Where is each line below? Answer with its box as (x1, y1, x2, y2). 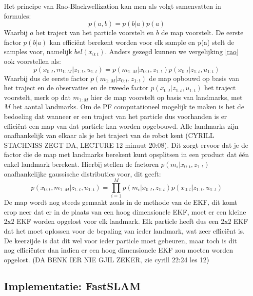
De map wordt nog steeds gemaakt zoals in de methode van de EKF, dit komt (4, 197, 237, 207)
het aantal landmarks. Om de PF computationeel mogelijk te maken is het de (13, 101, 244, 112)
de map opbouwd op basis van (149, 73, 239, 83)
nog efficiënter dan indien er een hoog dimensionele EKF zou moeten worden (4, 245, 233, 255)
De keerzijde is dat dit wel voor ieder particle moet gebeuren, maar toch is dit (4, 235, 237, 245)
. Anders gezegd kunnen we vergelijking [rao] (105, 46, 238, 57)
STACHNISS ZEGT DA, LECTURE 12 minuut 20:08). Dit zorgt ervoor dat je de (4, 139, 248, 150)
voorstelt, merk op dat (4, 92, 71, 102)
